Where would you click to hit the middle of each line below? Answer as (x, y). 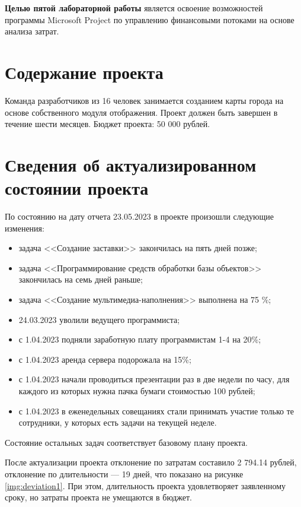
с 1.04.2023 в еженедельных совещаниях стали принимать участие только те (156, 411)
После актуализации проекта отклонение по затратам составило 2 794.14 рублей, (151, 462)
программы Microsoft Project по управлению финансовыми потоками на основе (150, 19)
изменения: (25, 228)
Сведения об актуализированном (131, 164)
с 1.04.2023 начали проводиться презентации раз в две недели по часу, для (154, 379)
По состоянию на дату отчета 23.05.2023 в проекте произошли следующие (139, 216)
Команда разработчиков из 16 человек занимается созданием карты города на (144, 100)
